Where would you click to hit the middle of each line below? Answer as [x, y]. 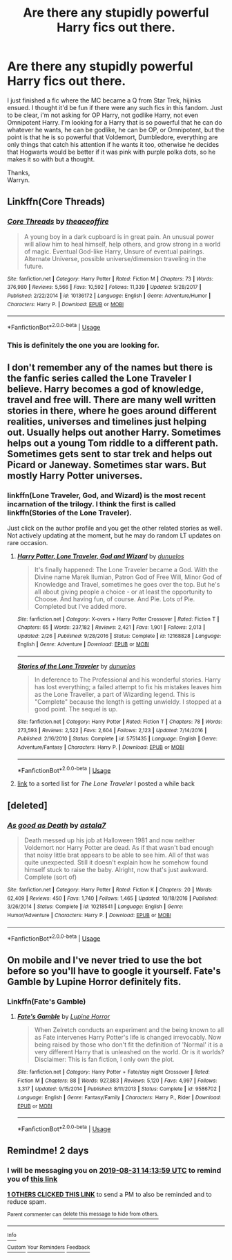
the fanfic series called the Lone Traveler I [99, 379]
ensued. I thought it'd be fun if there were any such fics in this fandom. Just [115, 107]
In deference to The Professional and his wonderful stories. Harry [127, 680]
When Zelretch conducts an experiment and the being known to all [129, 1030]
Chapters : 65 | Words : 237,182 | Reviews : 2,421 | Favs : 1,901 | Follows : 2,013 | [111, 628]
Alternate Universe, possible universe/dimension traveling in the [115, 258]
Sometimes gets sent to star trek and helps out [110, 454]
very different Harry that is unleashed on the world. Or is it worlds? [129, 1052]
